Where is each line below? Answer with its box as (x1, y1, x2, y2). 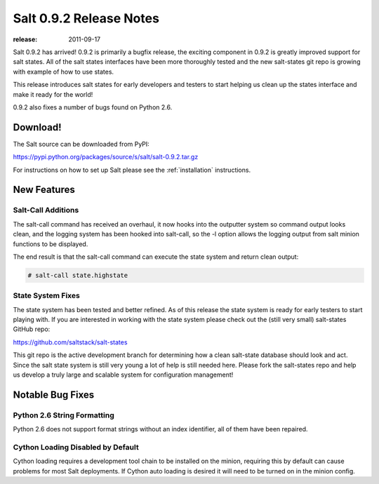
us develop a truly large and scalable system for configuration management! (13, 370, 234, 379)
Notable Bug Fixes (13, 389, 95, 401)
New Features (13, 184, 75, 196)
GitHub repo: (13, 325, 51, 333)
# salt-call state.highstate (27, 271, 128, 279)
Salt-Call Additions (13, 206, 79, 215)
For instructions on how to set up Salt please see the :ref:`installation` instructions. (13, 166, 251, 174)
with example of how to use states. (13, 67, 114, 76)
